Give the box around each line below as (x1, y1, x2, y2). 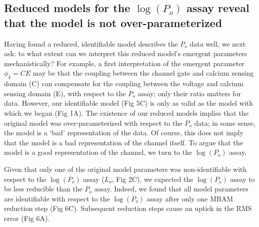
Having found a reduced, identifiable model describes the (4, 38, 178, 49)
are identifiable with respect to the (4, 193, 110, 203)
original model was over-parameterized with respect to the (4, 117, 182, 128)
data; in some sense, (194, 117, 255, 128)
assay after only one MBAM (146, 193, 233, 203)
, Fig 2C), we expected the (111, 173, 193, 184)
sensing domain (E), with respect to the (4, 88, 126, 98)
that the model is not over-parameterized (4, 15, 222, 30)
